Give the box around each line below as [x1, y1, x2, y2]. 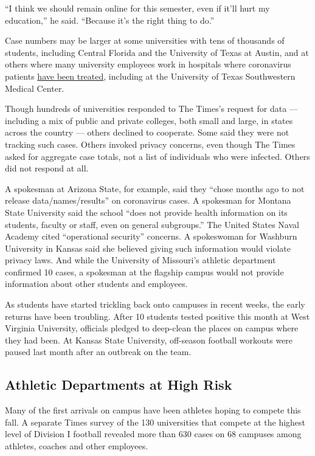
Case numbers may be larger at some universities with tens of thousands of [5, 34, 285, 47]
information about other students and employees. [5, 277, 188, 290]
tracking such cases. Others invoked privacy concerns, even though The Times [5, 137, 296, 150]
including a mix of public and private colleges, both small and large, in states [5, 114, 293, 126]
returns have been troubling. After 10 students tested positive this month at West [5, 309, 310, 322]
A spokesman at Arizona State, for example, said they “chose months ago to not [5, 182, 305, 195]
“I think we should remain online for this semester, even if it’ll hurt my [5, 2, 270, 14]
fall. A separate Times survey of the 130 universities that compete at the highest [5, 415, 306, 428]
